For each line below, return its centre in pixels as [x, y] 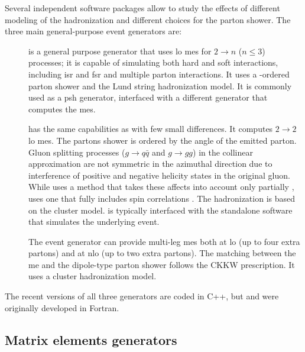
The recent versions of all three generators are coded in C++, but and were [142, 296]
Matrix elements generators [91, 339]
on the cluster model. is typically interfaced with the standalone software [160, 210]
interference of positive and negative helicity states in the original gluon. [159, 175]
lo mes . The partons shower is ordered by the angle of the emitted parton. [163, 140]
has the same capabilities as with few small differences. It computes [151, 129]
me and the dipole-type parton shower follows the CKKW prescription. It [162, 264]
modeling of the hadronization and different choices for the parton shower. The [148, 19]
